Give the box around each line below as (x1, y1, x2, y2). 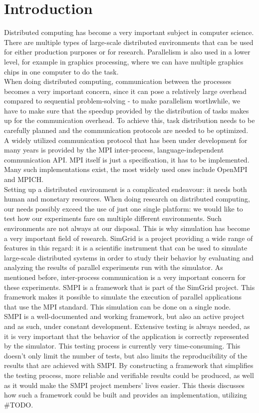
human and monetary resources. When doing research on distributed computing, (4, 193, 250, 204)
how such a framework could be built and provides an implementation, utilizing (4, 389, 247, 400)
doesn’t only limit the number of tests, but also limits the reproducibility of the (4, 350, 248, 360)
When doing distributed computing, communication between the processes (4, 76, 232, 86)
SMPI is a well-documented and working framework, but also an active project (4, 311, 245, 321)
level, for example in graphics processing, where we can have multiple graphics (4, 56, 244, 66)
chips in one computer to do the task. (4, 66, 119, 76)
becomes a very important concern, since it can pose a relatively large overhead (4, 85, 247, 96)
